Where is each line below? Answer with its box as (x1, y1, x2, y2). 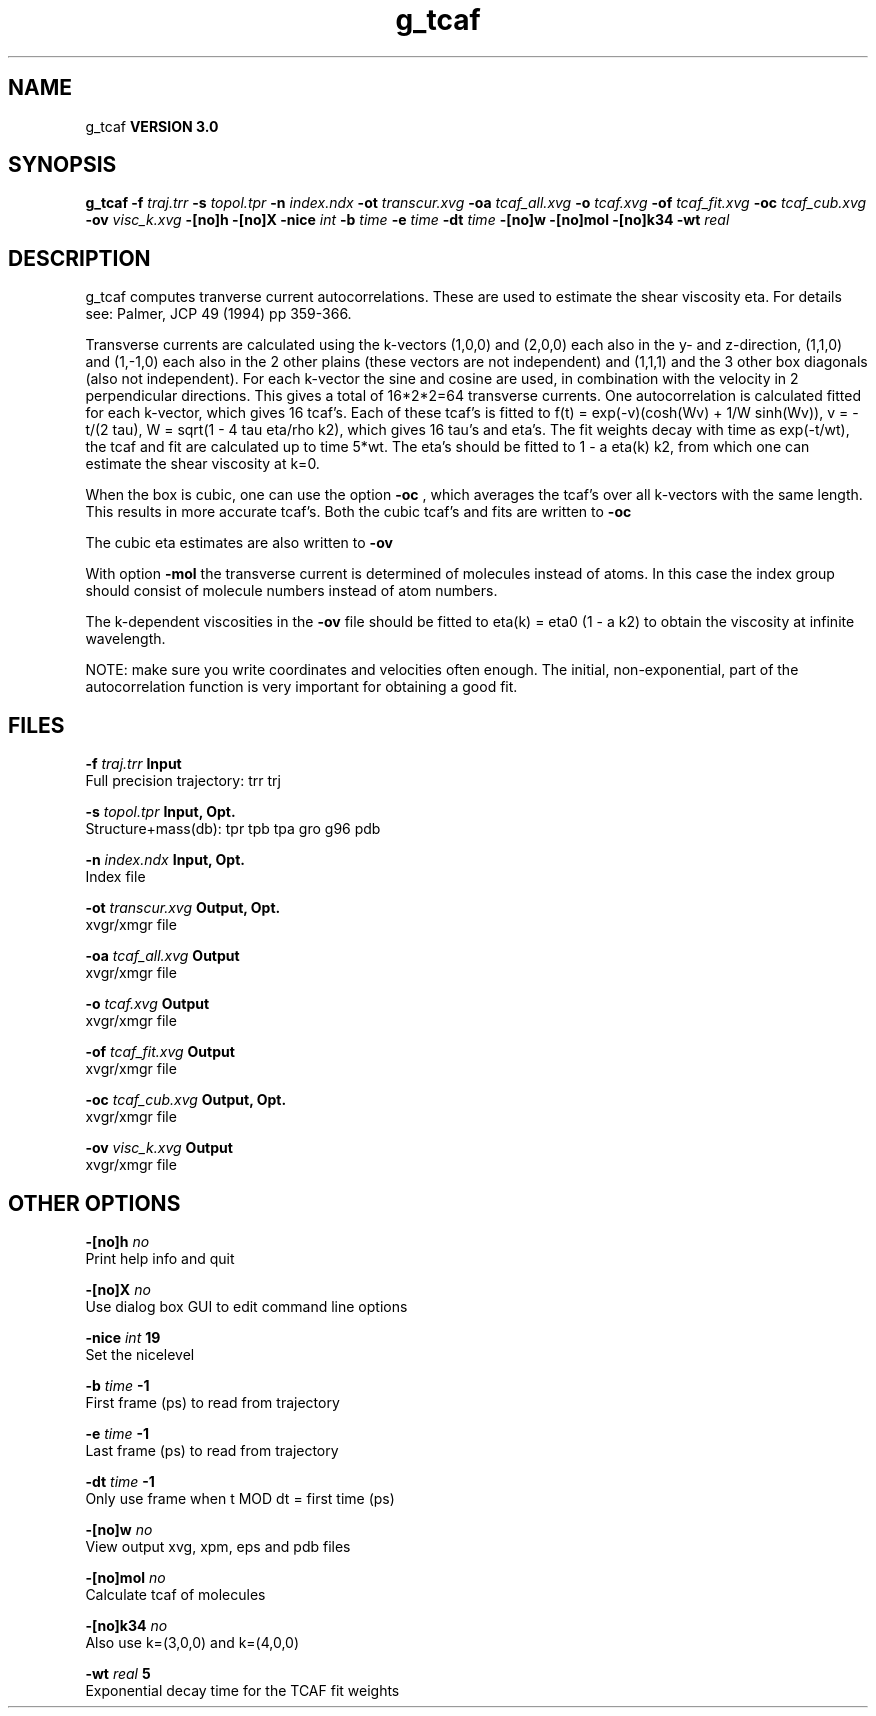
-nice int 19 (85, 1328, 161, 1346)
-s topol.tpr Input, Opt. (85, 803, 236, 821)
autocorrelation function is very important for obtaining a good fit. (85, 678, 518, 696)
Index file (85, 868, 146, 886)
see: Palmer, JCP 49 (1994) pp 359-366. (85, 305, 352, 323)
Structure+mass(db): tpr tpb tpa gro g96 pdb (85, 820, 381, 838)
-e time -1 (85, 1424, 150, 1442)
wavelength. (85, 630, 166, 648)
